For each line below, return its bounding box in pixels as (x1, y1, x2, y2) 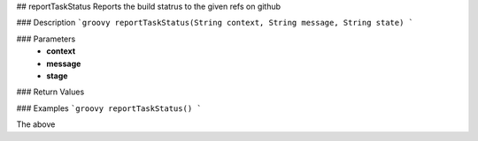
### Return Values (16, 86, 85, 97)
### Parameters (16, 33, 76, 44)
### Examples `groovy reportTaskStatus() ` (16, 102, 203, 114)
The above (16, 119, 56, 130)
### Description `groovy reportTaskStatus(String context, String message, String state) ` (16, 18, 414, 28)
